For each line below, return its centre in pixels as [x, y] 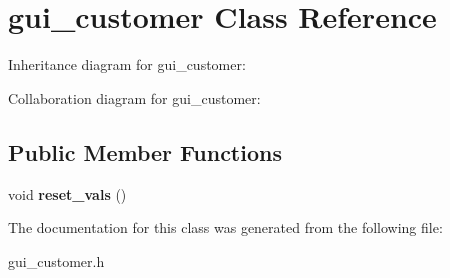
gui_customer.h [56, 260]
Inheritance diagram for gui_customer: [127, 64]
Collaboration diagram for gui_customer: [134, 97]
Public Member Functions [145, 151]
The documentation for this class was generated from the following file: [225, 227]
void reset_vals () [67, 193]
